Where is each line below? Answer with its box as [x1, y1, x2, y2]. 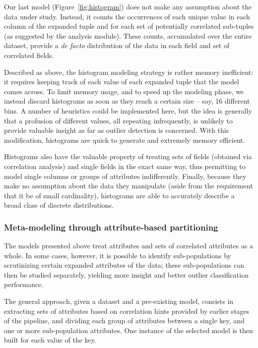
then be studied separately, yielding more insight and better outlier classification [4, 269, 249, 280]
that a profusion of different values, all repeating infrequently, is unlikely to [4, 115, 233, 125]
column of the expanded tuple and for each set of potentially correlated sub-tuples [4, 21, 254, 31]
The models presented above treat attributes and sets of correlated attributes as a [4, 240, 254, 251]
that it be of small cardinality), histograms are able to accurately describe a [4, 190, 235, 200]
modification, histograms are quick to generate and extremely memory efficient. [4, 134, 245, 145]
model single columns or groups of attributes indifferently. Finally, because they [4, 171, 247, 181]
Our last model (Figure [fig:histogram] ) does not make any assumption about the [4, 1, 252, 11]
